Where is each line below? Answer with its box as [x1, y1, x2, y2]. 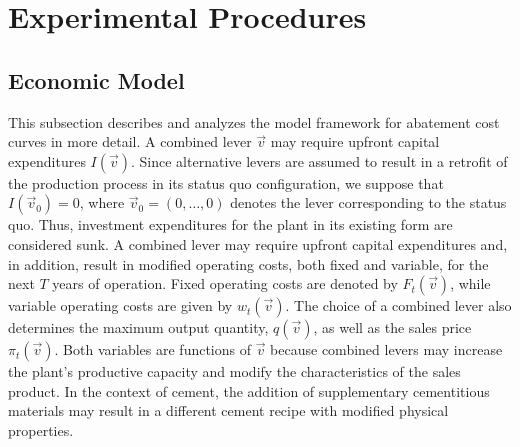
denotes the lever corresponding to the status [230, 192, 507, 213]
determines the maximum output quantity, [8, 317, 269, 338]
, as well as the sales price [313, 317, 472, 338]
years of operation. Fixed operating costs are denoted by [52, 273, 398, 294]
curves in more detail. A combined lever [8, 131, 252, 152]
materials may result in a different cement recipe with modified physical [8, 400, 449, 421]
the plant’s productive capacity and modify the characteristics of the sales [8, 361, 461, 382]
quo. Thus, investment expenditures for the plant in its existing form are [8, 214, 453, 235]
